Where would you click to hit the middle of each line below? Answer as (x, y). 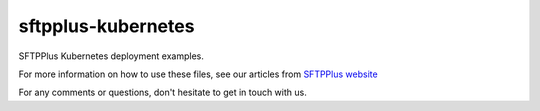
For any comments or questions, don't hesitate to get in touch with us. (162, 92)
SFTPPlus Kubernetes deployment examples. (111, 56)
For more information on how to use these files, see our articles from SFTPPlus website (198, 74)
